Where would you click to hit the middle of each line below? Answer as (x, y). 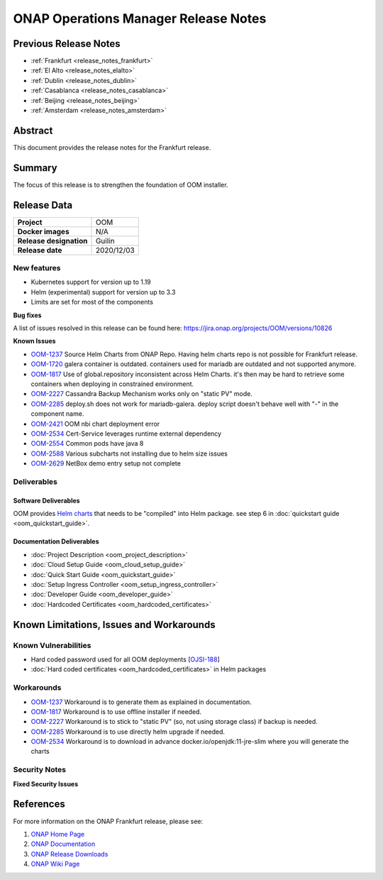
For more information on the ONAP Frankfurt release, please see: (108, 821)
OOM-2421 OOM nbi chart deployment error (95, 424)
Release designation (52, 241)
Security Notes (40, 770)
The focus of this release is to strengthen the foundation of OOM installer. (121, 185)
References (39, 804)
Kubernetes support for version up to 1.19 (91, 282)
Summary (35, 168)
